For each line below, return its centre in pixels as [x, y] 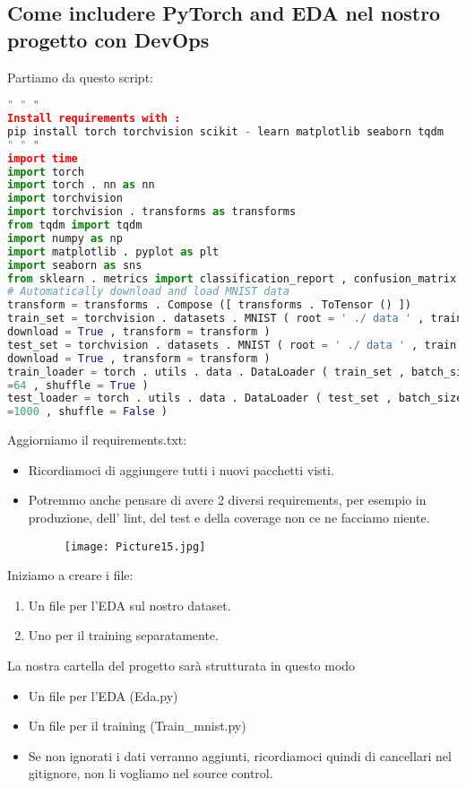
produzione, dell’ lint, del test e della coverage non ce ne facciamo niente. [229, 517]
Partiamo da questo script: [80, 77]
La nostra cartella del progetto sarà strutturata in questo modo [181, 665]
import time [43, 158]
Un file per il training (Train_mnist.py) [137, 726]
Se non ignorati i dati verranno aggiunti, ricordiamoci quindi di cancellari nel [240, 755]
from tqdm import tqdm [75, 225]
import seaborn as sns [75, 265]
